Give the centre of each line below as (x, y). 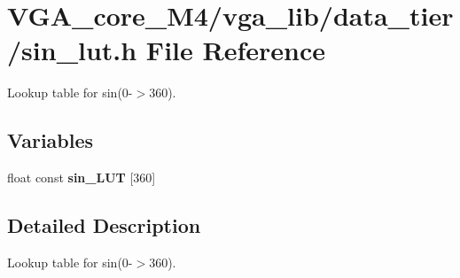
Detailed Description (104, 225)
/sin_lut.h (72, 50)
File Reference (235, 50)
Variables (51, 140)
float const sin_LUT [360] (82, 178)
